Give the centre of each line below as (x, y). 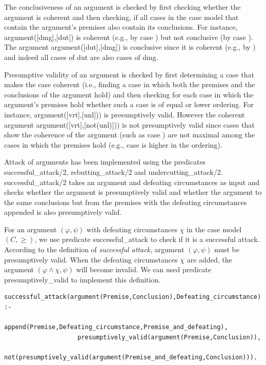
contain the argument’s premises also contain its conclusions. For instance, (121, 27)
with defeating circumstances (132, 229)
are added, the (209, 259)
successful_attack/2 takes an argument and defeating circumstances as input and (132, 182)
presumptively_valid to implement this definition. (83, 279)
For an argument (30, 229)
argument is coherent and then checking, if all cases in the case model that (121, 17)
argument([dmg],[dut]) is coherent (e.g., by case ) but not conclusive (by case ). (129, 37)
